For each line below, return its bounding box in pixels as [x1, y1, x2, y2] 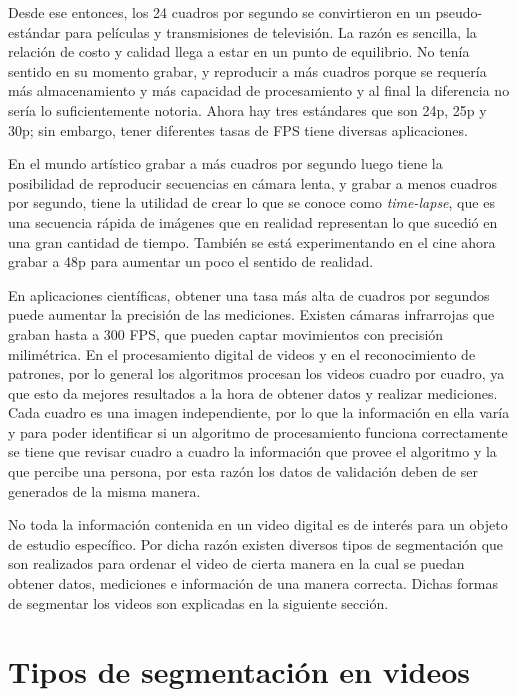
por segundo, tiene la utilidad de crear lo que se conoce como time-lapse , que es [8, 192, 495, 213]
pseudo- [435, 2, 483, 22]
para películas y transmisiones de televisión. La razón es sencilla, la [64, 21, 477, 42]
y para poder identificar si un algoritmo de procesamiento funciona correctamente [8, 421, 508, 442]
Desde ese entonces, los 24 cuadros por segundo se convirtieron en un [8, 2, 431, 22]
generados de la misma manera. [8, 480, 201, 501]
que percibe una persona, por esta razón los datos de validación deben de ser [8, 461, 478, 482]
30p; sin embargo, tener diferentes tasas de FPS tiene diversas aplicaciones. [8, 119, 468, 140]
